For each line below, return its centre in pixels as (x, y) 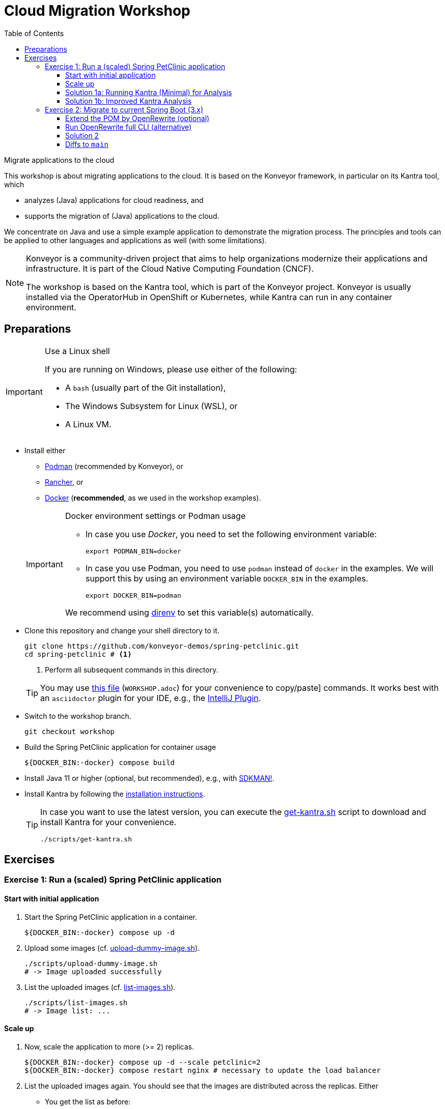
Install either (45, 450)
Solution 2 (82, 135)
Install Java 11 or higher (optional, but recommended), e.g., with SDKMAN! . (149, 778)
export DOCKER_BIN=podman (133, 595)
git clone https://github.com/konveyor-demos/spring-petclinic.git (162, 646)
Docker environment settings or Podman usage (155, 516)
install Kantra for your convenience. (108, 822)
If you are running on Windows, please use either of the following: (171, 369)
